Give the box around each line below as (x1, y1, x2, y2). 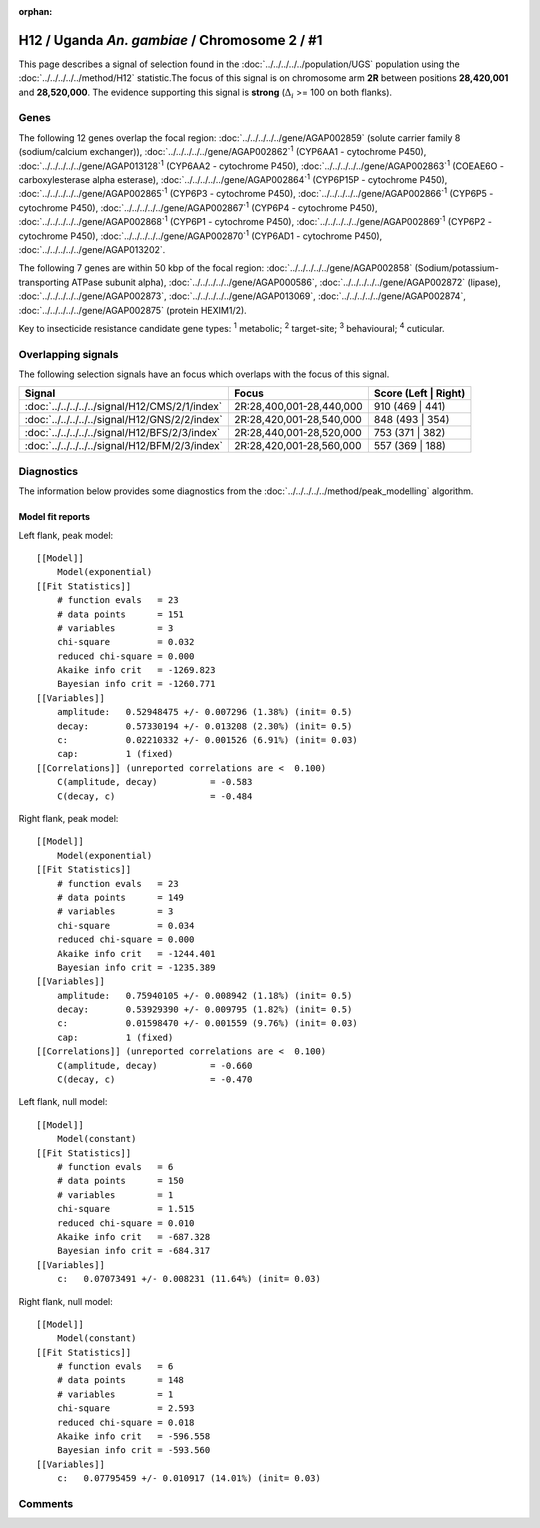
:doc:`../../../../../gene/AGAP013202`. (18, 243, 166, 255)
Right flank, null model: (18, 1295, 114, 1307)
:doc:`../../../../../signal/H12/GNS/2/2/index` (24, 413, 224, 427)
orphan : (18, 6, 53, 17)
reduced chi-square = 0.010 (56, 1217, 195, 1229)
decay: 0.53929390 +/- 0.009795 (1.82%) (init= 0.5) (56, 1004, 353, 1015)
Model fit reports (18, 511, 90, 523)
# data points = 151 (56, 608, 185, 620)
